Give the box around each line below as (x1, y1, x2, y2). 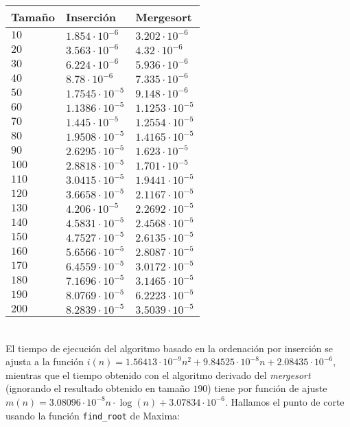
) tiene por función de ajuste (207, 381, 327, 395)
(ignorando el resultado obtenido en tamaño (5, 381, 190, 395)
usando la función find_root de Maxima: (5, 408, 180, 422)
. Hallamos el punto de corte (225, 394, 345, 408)
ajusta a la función (5, 354, 84, 369)
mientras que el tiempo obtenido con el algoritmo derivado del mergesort (5, 367, 311, 382)
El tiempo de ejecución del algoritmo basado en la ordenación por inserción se (5, 341, 333, 355)
